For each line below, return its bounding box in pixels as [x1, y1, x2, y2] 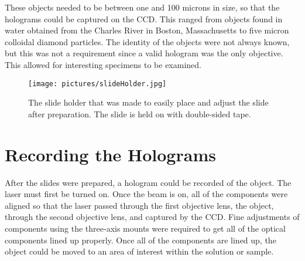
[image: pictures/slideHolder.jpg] [28, 79, 167, 88]
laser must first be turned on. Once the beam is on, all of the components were [5, 188, 288, 200]
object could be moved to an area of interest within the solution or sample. [5, 245, 274, 257]
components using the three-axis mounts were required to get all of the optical [5, 222, 286, 234]
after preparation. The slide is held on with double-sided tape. [28, 107, 251, 120]
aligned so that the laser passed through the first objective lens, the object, [5, 199, 274, 211]
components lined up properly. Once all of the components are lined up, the [5, 233, 276, 246]
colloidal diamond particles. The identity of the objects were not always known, [5, 35, 290, 48]
